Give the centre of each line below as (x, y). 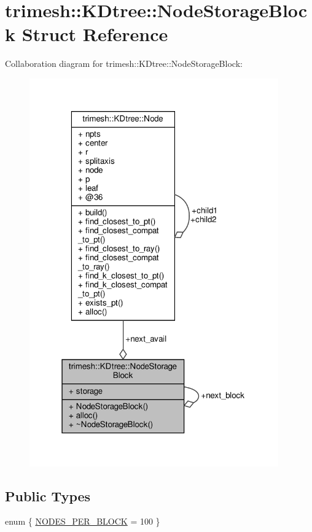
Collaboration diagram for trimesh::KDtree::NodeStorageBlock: (124, 64)
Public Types (48, 495)
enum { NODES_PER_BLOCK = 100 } (83, 521)
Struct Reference (95, 34)
